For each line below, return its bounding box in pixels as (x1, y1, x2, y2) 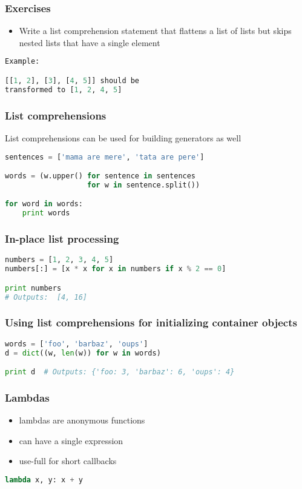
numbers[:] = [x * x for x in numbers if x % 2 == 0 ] (5, 265, 226, 274)
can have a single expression (19, 434, 123, 447)
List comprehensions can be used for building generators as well (5, 131, 241, 144)
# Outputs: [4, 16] (5, 292, 88, 302)
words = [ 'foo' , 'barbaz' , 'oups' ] (5, 339, 148, 348)
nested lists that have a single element (19, 36, 160, 49)
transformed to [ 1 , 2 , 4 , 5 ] (5, 85, 122, 94)
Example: (5, 57, 40, 66)
